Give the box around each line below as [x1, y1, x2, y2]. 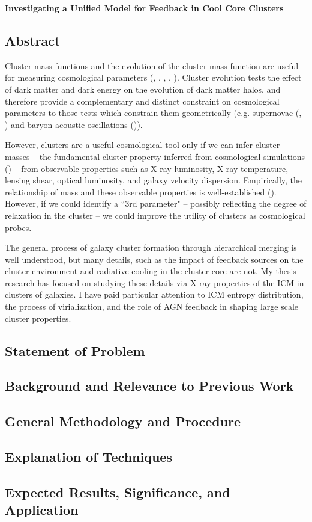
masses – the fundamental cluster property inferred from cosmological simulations [5, 150, 305, 162]
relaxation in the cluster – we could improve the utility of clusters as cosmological [5, 209, 305, 221]
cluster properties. [5, 312, 71, 324]
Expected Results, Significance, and [5, 482, 230, 501]
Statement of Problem [5, 341, 145, 360]
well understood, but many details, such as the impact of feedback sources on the [5, 253, 304, 265]
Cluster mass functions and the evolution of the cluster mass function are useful [5, 59, 299, 72]
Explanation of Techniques [5, 447, 172, 465]
